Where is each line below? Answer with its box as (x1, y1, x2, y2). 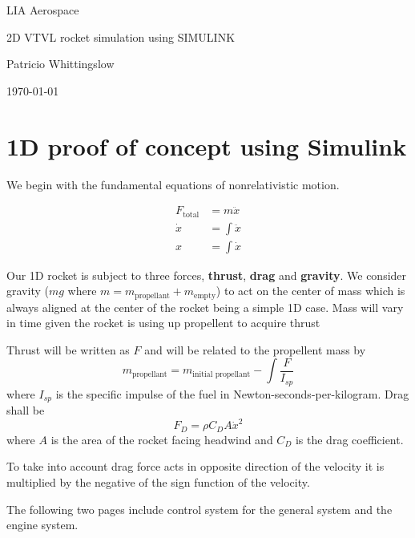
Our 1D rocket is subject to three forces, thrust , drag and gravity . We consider (6, 266, 407, 283)
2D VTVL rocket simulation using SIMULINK (6, 28, 236, 45)
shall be (6, 401, 45, 418)
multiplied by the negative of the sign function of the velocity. (6, 473, 310, 490)
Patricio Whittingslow (6, 55, 115, 72)
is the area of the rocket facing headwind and (50, 431, 273, 447)
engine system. (6, 516, 79, 533)
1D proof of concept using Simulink (6, 129, 407, 162)
